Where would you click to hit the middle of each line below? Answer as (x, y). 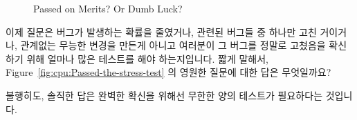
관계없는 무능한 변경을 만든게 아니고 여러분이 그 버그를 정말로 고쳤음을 (173, 45)
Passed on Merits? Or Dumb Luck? (108, 8)
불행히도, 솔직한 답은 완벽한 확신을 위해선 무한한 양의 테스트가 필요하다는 (164, 95)
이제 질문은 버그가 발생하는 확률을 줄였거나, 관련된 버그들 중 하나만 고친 (161, 31)
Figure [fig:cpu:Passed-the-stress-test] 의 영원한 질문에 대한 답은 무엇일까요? (168, 72)
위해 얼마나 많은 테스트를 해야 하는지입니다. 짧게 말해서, (147, 58)
